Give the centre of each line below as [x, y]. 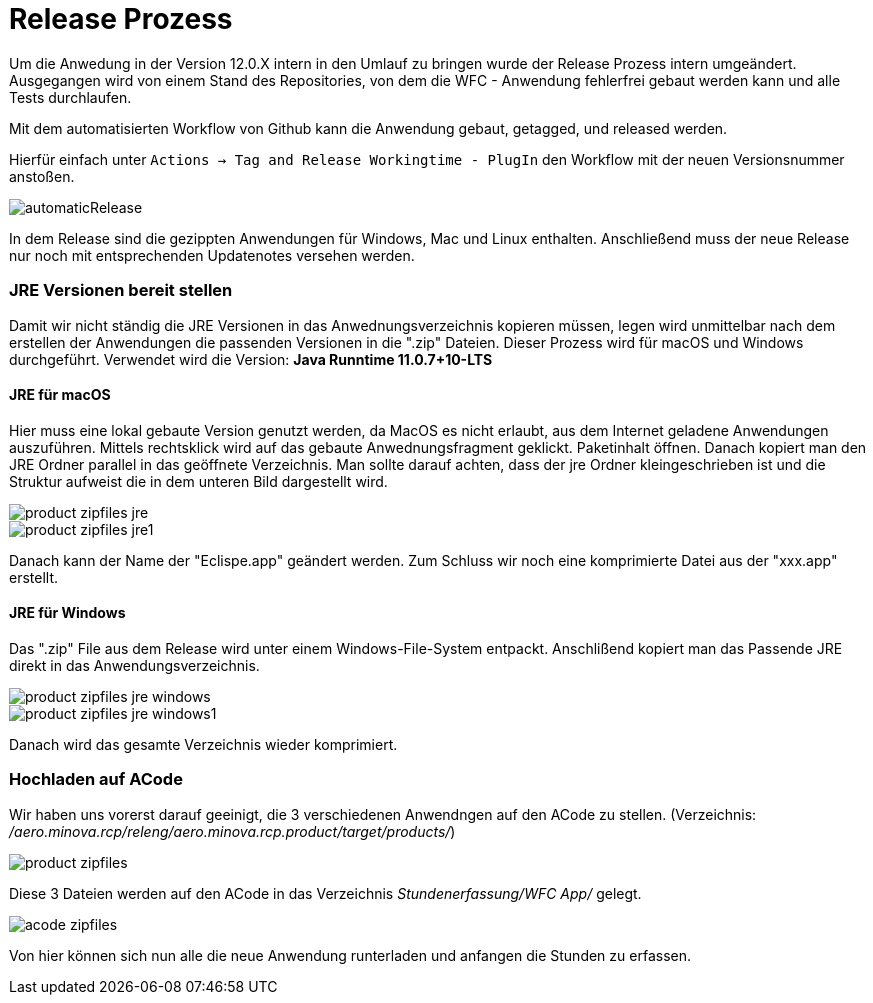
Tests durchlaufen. [70, 97]
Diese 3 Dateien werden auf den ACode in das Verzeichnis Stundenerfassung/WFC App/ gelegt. [325, 893]
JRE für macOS [60, 395]
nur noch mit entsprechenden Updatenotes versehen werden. [212, 255]
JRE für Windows [67, 613]
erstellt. [34, 577]
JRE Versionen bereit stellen [121, 290]
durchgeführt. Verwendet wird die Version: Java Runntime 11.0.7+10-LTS [251, 359]
